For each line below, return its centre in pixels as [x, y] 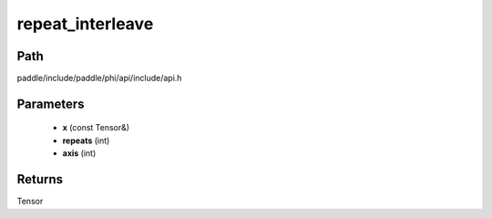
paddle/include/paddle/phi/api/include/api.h [99, 78]
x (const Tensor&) [96, 128]
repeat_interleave [85, 24]
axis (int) [79, 153]
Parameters [51, 104]
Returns [40, 179]
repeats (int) [86, 140]
